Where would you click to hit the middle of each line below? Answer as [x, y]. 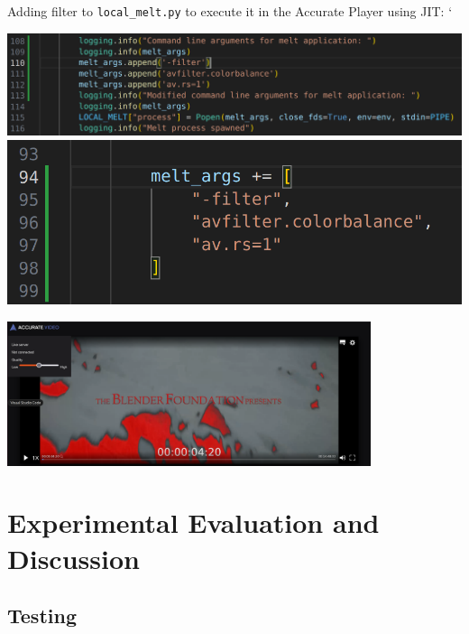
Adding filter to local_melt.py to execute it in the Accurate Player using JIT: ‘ [230, 11]
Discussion [74, 558]
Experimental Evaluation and [193, 522]
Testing [42, 615]
